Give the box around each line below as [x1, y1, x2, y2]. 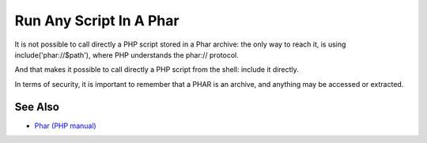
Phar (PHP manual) [34, 121, 96, 130]
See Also [14, 100, 59, 114]
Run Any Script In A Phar [14, 12, 179, 29]
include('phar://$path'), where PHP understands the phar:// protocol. [14, 50, 239, 59]
